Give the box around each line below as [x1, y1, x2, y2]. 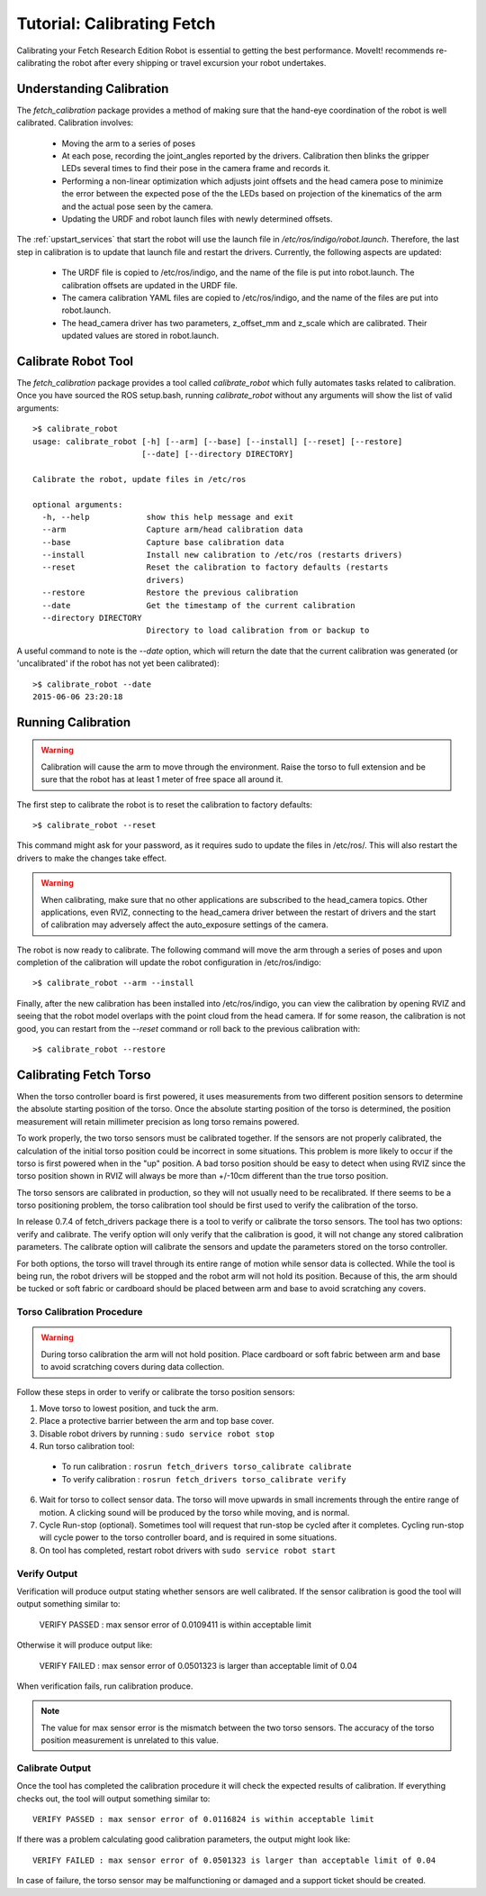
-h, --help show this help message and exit [41, 512, 294, 522]
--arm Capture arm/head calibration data [41, 524, 303, 535]
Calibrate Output [16, 1762, 92, 1774]
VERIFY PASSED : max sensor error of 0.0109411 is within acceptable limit [39, 1618, 312, 1630]
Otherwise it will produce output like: [16, 1640, 153, 1651]
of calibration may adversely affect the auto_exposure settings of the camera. [40, 919, 328, 930]
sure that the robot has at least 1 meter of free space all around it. [40, 774, 283, 785]
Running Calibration [16, 715, 131, 730]
